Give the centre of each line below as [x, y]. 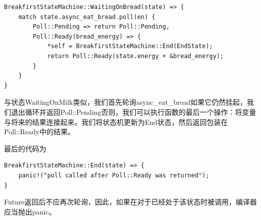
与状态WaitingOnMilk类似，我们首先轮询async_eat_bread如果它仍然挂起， [125, 102]
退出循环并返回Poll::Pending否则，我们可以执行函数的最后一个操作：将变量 [134, 112]
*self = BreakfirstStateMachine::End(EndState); [130, 46]
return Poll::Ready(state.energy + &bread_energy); [135, 56]
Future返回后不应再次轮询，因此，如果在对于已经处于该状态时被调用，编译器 [130, 202]
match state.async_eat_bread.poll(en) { [87, 17]
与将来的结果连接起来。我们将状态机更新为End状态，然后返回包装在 [116, 122]
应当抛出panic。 [30, 211]
